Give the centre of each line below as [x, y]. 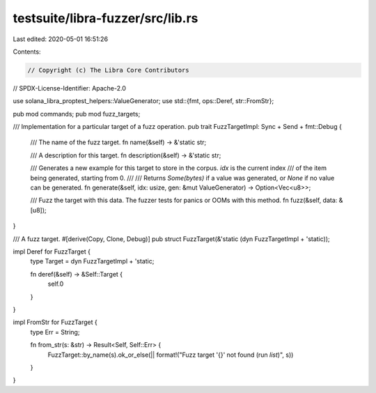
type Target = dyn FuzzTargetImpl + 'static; [92, 261]
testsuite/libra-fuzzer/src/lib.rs [105, 18]
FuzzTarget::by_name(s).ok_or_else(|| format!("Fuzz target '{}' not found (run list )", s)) [171, 355]
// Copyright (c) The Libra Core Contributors [108, 70]
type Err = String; [55, 332]
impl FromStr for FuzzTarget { [55, 322]
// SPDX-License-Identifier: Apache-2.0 [70, 88]
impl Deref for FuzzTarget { [52, 252]
